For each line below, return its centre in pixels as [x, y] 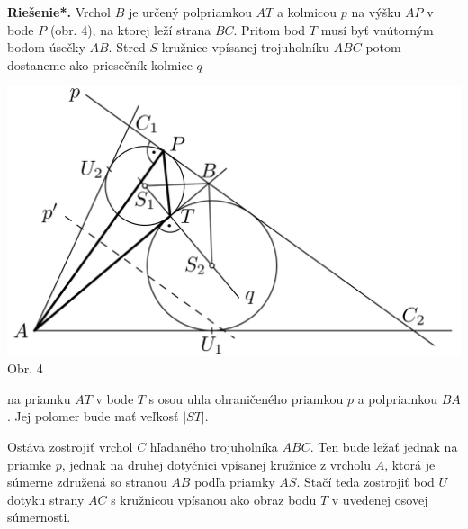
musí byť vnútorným [377, 29]
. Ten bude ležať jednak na [384, 446]
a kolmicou [307, 12]
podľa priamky [235, 482]
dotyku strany [46, 499]
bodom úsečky [46, 47]
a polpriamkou [398, 398]
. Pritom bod [270, 29]
